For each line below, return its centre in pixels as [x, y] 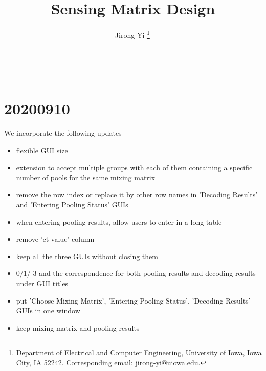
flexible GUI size [42, 150]
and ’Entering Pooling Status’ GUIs [72, 205]
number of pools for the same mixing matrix [86, 177]
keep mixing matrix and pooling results [78, 327]
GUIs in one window [48, 310]
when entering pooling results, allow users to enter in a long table [119, 222]
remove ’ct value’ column [55, 239]
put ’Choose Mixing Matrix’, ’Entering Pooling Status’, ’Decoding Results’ [133, 300]
